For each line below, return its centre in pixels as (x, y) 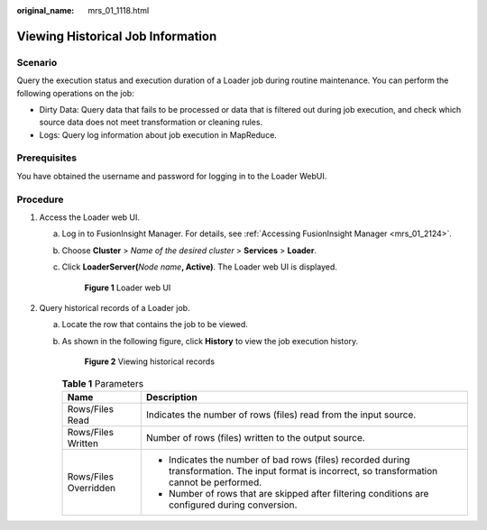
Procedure (40, 199)
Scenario (37, 62)
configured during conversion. (233, 505)
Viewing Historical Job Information (117, 36)
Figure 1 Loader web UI (128, 288)
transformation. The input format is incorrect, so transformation (303, 471)
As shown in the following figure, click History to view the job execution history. (210, 341)
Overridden (92, 488)
